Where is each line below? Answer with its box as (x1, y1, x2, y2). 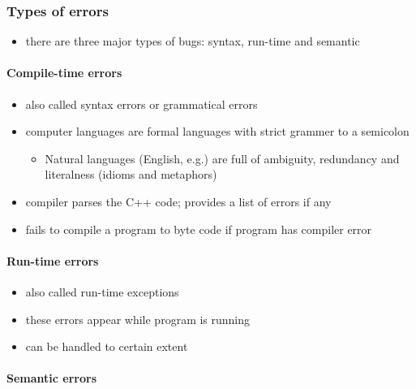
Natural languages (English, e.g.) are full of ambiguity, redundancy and (45, 149, 400, 166)
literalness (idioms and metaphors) (45, 166, 217, 183)
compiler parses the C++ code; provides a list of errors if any (25, 192, 332, 210)
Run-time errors (6, 252, 99, 269)
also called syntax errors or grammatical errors (25, 95, 258, 112)
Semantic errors (6, 370, 96, 387)
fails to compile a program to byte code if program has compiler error (25, 220, 372, 237)
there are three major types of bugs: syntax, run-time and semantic (25, 32, 360, 50)
